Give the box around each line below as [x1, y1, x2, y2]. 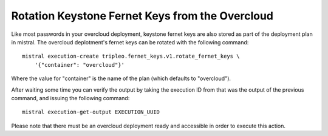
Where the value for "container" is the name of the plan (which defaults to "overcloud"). [11, 75, 231, 82]
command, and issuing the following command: [11, 94, 130, 101]
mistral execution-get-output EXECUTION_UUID [22, 109, 160, 115]
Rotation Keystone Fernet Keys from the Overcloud [11, 9, 273, 22]
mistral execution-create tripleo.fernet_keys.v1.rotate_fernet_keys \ [22, 53, 240, 60]
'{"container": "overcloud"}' [34, 61, 125, 68]
